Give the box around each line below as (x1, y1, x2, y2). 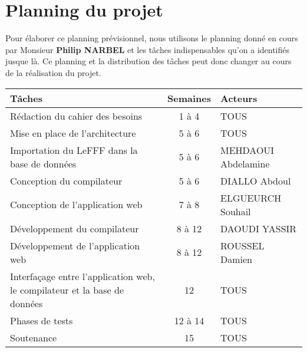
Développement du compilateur (10, 221, 139, 235)
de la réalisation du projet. (5, 66, 101, 78)
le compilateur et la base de (10, 282, 124, 297)
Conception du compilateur (10, 173, 123, 187)
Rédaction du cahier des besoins (10, 108, 143, 123)
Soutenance (10, 330, 57, 344)
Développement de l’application (10, 238, 140, 252)
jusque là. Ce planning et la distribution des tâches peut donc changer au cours (5, 55, 292, 67)
